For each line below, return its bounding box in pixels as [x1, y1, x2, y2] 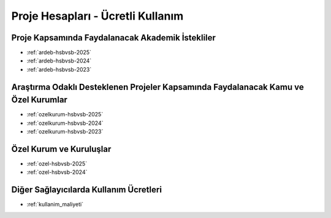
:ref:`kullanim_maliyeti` [26, 201, 84, 208]
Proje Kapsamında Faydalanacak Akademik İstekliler [11, 32, 216, 43]
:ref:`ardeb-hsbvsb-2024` [26, 57, 92, 64]
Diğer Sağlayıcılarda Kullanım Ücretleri [11, 184, 162, 195]
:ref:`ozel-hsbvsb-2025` [26, 160, 88, 168]
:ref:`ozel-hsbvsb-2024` [26, 168, 88, 176]
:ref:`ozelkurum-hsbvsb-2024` [26, 119, 104, 127]
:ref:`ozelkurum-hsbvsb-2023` [26, 128, 104, 135]
